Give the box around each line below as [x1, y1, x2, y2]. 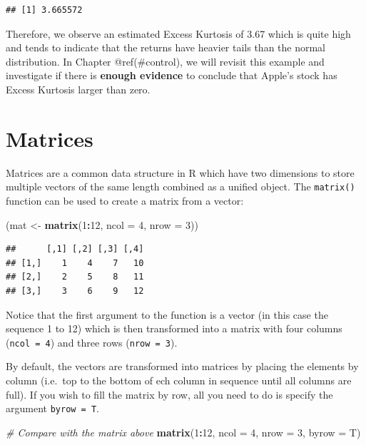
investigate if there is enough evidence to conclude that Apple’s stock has [6, 68, 337, 83]
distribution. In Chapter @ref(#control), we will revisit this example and [6, 53, 325, 68]
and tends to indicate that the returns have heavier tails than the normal [6, 40, 326, 55]
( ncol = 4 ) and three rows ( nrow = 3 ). [6, 334, 178, 349]
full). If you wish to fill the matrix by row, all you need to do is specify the [6, 387, 333, 401]
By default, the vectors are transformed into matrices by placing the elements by [6, 359, 359, 374]
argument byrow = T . [6, 401, 99, 416]
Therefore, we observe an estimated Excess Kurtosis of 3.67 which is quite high [6, 26, 351, 41]
